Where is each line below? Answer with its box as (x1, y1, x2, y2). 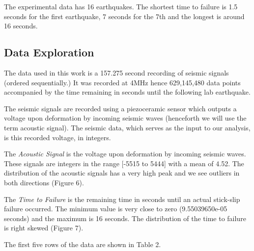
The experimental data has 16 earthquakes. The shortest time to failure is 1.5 (4, 1, 238, 11)
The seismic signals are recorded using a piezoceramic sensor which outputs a (4, 103, 237, 113)
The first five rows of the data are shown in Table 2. (4, 239, 161, 249)
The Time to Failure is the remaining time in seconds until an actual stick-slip (4, 194, 240, 204)
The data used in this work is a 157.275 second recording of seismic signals (4, 67, 229, 77)
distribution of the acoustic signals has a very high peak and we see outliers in (4, 168, 240, 178)
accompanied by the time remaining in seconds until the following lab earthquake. (4, 87, 251, 97)
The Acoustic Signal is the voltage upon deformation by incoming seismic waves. (4, 149, 246, 159)
